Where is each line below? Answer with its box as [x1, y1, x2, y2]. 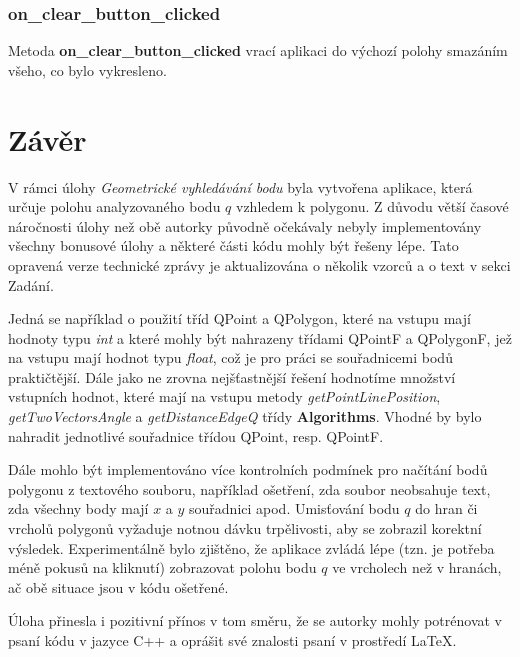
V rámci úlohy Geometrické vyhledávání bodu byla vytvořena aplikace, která [8, 176, 473, 197]
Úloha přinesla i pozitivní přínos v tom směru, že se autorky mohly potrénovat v [8, 610, 503, 631]
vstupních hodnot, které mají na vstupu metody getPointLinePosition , [8, 386, 441, 407]
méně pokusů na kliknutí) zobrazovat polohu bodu [8, 557, 317, 578]
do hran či [415, 498, 478, 519]
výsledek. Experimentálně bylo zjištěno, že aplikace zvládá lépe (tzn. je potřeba [8, 537, 495, 558]
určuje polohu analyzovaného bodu [8, 196, 221, 217]
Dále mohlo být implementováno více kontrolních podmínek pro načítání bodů [8, 459, 488, 480]
